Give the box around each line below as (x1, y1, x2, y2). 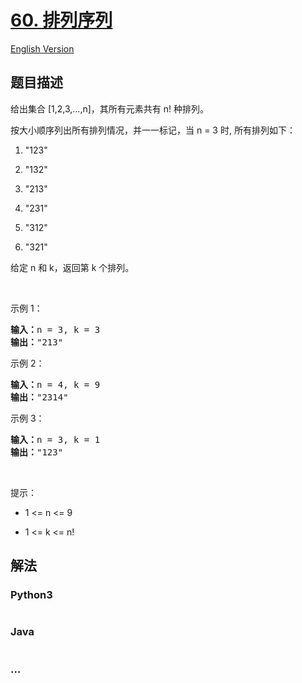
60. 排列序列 (10, 9, 113, 32)
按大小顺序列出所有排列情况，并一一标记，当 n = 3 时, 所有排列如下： (10, 124, 296, 136)
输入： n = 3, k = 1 (10, 434, 101, 445)
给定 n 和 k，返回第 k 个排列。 (10, 261, 135, 273)
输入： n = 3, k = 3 (10, 324, 101, 335)
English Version (10, 42, 75, 55)
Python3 (10, 588, 53, 602)
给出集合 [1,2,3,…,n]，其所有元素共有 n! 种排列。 (10, 102, 210, 115)
